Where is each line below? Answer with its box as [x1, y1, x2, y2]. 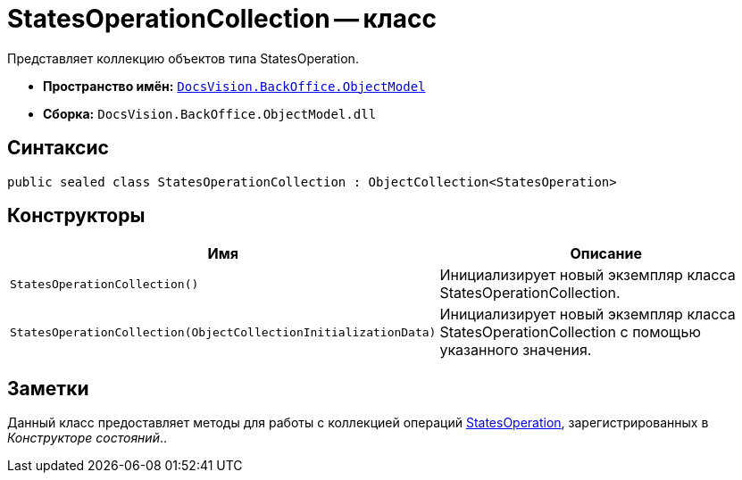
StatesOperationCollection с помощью [439, 323, 701, 342]
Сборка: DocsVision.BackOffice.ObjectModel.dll [43, 105, 377, 121]
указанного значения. [439, 341, 592, 360]
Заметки [7, 377, 89, 400]
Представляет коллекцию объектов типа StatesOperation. [7, 50, 359, 66]
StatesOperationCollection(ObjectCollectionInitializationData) [10, 325, 437, 339]
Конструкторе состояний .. [7, 430, 168, 446]
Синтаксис [7, 137, 109, 160]
